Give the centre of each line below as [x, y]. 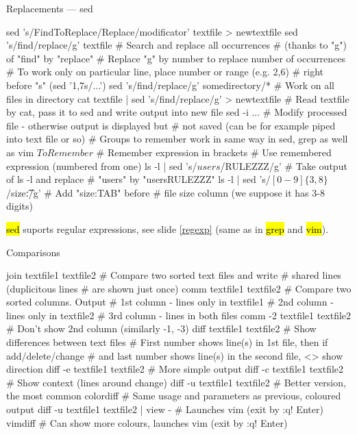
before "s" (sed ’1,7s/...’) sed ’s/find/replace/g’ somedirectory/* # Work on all [170, 85]
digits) [20, 206]
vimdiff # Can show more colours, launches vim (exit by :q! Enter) [147, 422]
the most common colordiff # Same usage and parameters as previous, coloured [174, 396]
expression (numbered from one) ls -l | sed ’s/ [102, 165]
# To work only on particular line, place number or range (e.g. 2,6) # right [165, 72]
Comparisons [33, 252]
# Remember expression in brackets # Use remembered [214, 152]
